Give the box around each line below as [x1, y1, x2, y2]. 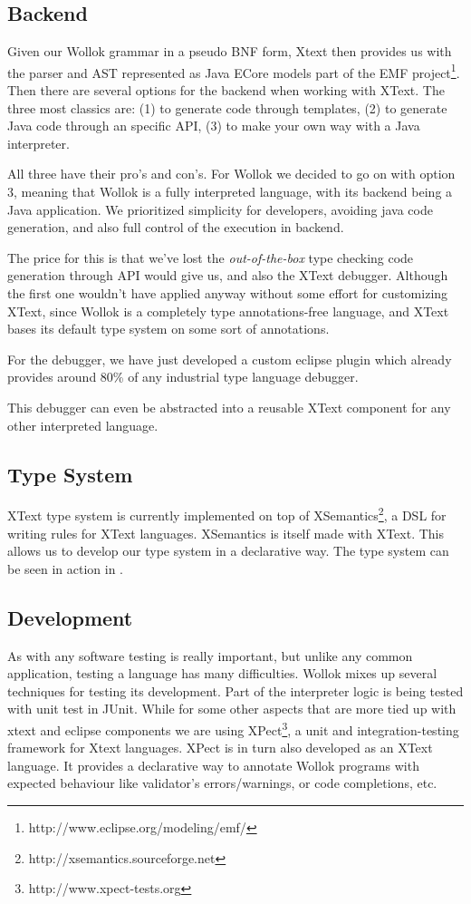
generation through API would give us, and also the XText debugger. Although [7, 266, 448, 285]
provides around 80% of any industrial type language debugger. [7, 367, 359, 386]
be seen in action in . [7, 559, 124, 578]
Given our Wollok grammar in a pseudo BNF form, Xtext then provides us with [7, 42, 452, 61]
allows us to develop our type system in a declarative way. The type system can [7, 541, 449, 560]
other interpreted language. [7, 415, 159, 434]
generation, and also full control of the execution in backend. [7, 218, 344, 237]
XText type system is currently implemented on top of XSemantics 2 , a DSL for [7, 503, 447, 524]
